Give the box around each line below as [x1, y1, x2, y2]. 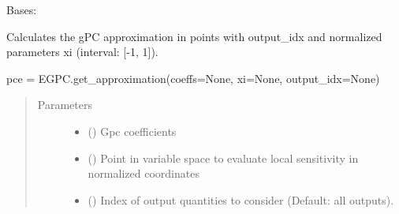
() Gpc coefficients [88, 122, 177, 139]
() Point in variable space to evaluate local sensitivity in [88, 149, 359, 166]
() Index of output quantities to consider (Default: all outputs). [88, 191, 394, 208]
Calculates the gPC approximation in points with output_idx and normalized [6, 28, 382, 44]
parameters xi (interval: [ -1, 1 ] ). [6, 43, 158, 60]
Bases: [6, 2, 37, 17]
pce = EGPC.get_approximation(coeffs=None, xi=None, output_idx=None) [6, 69, 380, 86]
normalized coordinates [88, 165, 199, 182]
